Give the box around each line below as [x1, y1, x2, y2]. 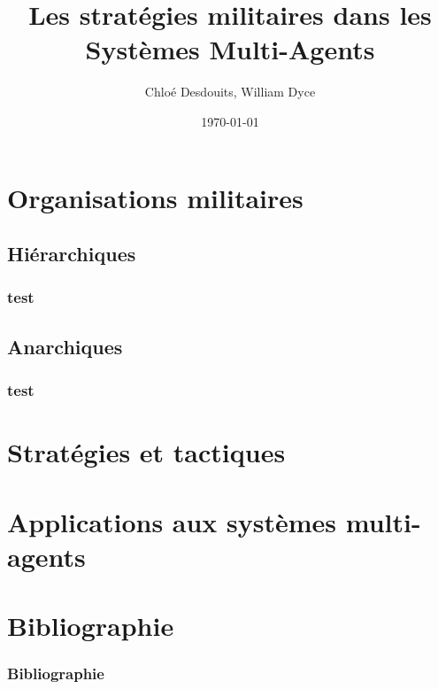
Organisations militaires [7, 179, 304, 215]
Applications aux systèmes [7, 503, 337, 539]
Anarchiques [7, 332, 123, 360]
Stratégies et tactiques [7, 434, 286, 470]
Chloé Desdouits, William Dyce [144, 82, 316, 101]
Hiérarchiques [7, 240, 136, 267]
